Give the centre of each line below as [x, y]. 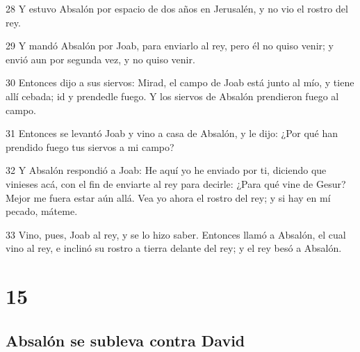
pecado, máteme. [42, 211]
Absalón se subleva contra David [125, 340]
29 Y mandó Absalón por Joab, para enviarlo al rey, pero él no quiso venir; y [170, 46]
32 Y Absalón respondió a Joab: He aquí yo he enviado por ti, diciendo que [166, 170]
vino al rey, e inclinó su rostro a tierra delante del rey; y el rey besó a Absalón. [174, 248]
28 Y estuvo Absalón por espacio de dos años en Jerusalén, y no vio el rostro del [177, 8]
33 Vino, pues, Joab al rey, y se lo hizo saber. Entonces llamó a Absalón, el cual [176, 234]
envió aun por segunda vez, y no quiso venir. [100, 59]
